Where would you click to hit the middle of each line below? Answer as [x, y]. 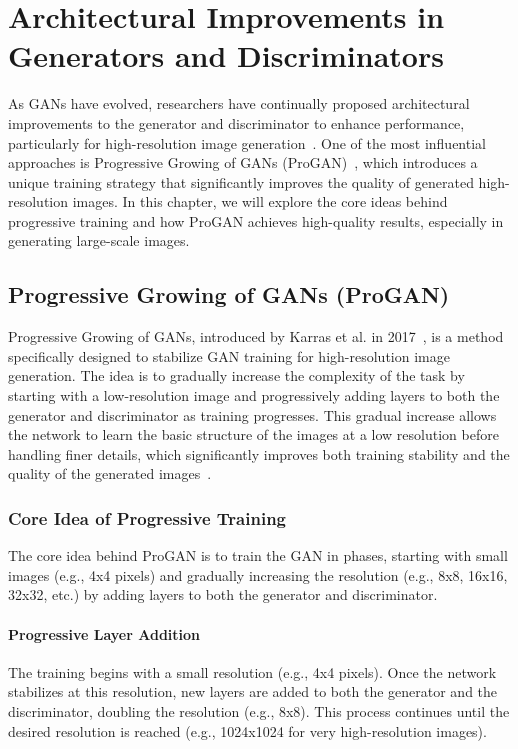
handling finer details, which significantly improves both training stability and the [259, 453]
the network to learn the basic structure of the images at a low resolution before [253, 434]
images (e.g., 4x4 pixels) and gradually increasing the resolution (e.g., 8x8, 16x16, [258, 574]
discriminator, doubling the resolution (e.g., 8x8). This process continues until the [259, 711]
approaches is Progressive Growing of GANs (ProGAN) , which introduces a [243, 162]
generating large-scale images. [99, 240]
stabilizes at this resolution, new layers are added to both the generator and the [253, 691]
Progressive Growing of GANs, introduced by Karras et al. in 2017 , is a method [256, 336]
